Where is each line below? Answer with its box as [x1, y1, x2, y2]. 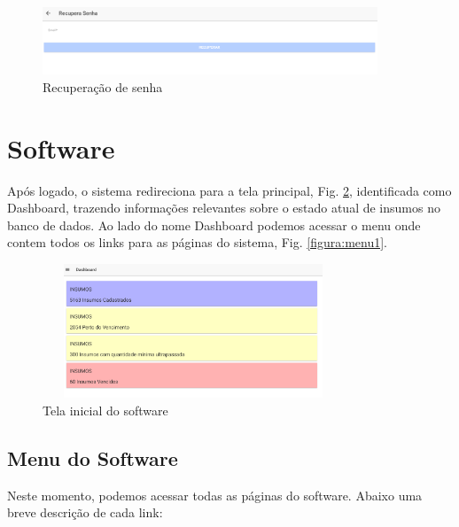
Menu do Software [7, 444, 178, 471]
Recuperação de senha [43, 77, 163, 96]
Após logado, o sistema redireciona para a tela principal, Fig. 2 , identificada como [7, 181, 452, 199]
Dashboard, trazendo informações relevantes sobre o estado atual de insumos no [7, 198, 440, 217]
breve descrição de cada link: [7, 503, 163, 522]
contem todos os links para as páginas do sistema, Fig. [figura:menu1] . [7, 233, 387, 252]
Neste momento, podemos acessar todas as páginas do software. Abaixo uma [7, 485, 423, 504]
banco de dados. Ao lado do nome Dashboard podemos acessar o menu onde [7, 215, 421, 234]
